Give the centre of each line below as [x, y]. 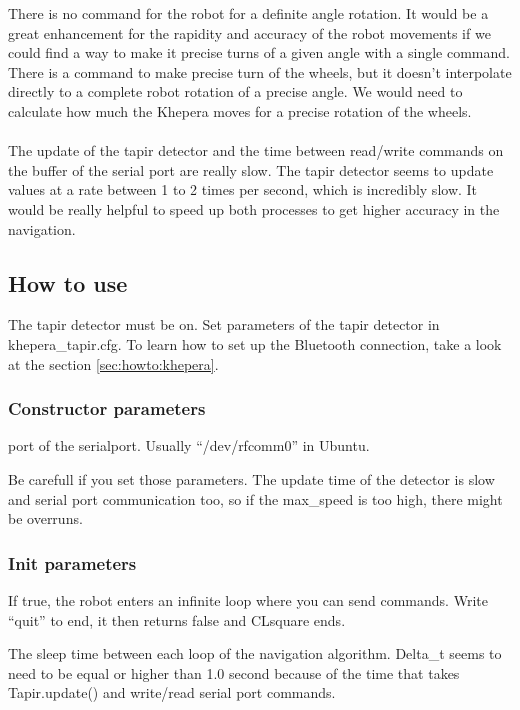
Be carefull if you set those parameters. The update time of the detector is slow [251, 478]
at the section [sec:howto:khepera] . [113, 363]
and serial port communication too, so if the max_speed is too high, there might [255, 498]
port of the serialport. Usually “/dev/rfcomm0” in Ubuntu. [189, 445]
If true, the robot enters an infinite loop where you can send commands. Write [248, 599]
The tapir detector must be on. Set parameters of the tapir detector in [224, 324]
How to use [68, 282]
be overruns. [45, 518]
